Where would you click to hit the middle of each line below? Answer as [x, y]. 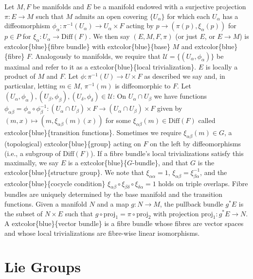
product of [20, 76]
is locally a [222, 66]
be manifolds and [58, 6]
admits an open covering [111, 16]
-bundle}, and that [160, 163]
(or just [186, 36]
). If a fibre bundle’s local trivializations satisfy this [167, 153]
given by [170, 108]
